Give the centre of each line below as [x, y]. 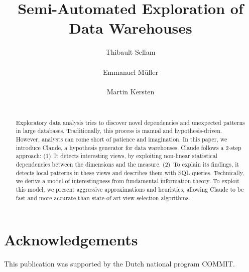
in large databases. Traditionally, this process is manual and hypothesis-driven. [119, 131]
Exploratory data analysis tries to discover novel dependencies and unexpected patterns [130, 122]
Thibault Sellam [131, 52]
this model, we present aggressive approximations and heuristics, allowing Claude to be [130, 189]
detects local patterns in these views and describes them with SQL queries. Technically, [130, 172]
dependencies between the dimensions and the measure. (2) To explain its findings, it [128, 164]
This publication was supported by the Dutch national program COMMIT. [119, 264]
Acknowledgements [71, 240]
